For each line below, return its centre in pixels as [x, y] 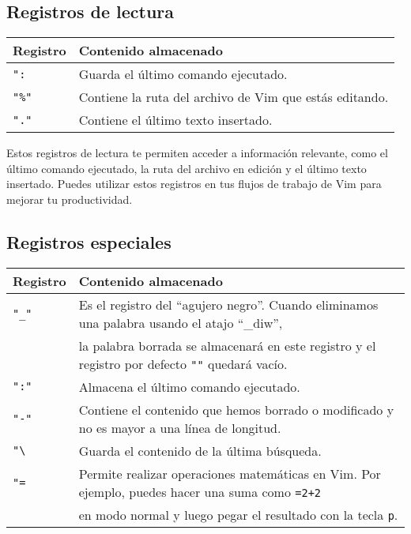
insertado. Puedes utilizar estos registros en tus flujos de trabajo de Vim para [194, 184]
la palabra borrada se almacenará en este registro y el [227, 345]
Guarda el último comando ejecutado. [183, 74]
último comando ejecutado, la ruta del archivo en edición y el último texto [187, 168]
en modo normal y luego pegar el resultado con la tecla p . [238, 514]
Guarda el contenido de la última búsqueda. [200, 450]
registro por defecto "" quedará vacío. [183, 363]
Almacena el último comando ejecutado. [189, 386]
